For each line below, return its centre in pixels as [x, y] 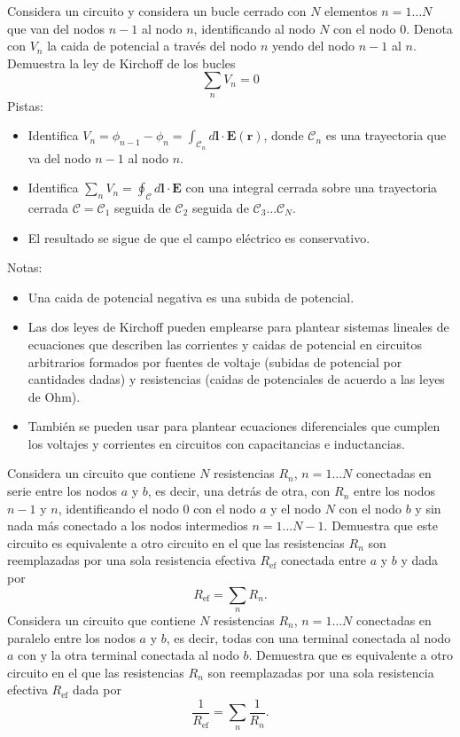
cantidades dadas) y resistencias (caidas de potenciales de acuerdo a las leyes [236, 379]
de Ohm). [54, 396]
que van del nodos [56, 28]
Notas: [25, 267]
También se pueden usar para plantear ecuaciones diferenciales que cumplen [234, 426]
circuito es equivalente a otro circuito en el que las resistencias [176, 542]
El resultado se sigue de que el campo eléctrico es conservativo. [199, 237]
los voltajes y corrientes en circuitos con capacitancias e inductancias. [217, 443]
